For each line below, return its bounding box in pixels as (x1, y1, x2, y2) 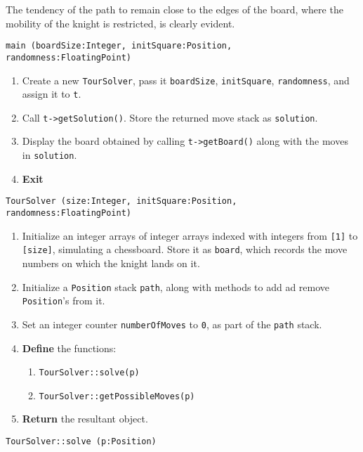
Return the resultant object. (22, 411, 148, 426)
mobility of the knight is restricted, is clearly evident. (6, 15, 235, 30)
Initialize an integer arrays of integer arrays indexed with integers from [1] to (22, 228, 358, 243)
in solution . (22, 148, 77, 162)
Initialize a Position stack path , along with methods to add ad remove (22, 279, 330, 294)
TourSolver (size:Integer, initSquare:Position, (6, 196, 237, 207)
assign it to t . (22, 86, 81, 101)
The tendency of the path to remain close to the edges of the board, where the (6, 2, 343, 16)
